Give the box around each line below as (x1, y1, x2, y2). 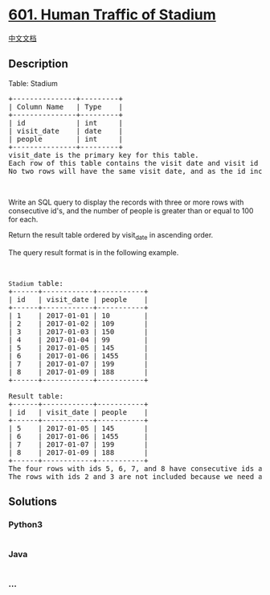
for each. (8, 214, 39, 224)
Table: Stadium (8, 78, 58, 88)
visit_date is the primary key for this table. (8, 151, 199, 159)
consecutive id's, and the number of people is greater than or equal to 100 (8, 205, 254, 215)
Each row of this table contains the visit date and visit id (8, 159, 259, 167)
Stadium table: (8, 279, 64, 287)
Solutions (8, 494, 58, 508)
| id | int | (8, 118, 123, 127)
